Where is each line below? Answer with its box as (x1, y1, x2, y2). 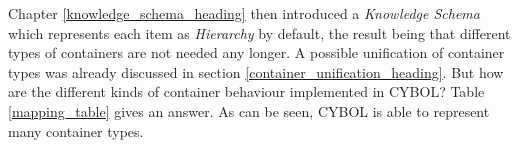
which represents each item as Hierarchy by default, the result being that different (8, 22, 511, 43)
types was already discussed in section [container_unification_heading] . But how (8, 61, 504, 82)
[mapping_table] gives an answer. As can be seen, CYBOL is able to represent (8, 100, 490, 121)
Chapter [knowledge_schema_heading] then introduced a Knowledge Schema (8, 3, 480, 23)
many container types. (8, 120, 144, 141)
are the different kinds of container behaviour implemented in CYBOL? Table (8, 81, 485, 102)
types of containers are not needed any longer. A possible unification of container (8, 42, 505, 63)
